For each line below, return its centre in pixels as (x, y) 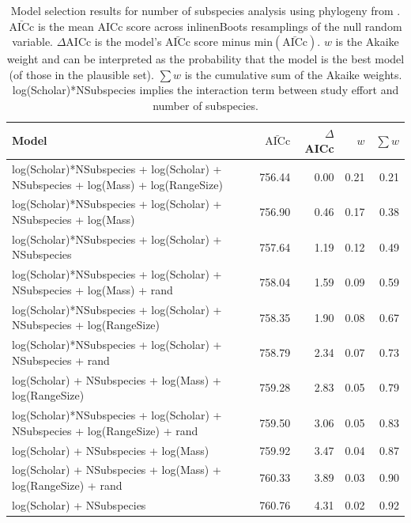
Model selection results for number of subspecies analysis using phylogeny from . (205, 10)
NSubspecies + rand (61, 360)
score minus (222, 42)
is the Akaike (367, 42)
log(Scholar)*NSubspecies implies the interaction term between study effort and (205, 90)
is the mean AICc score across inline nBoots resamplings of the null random (220, 26)
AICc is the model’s (114, 42)
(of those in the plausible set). (81, 74)
